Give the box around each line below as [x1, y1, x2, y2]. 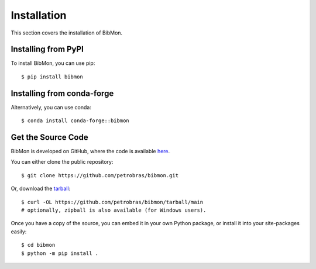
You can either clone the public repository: [11, 158, 114, 165]
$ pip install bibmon [21, 73, 83, 80]
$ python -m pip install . [21, 250, 99, 257]
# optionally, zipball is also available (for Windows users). [21, 207, 207, 213]
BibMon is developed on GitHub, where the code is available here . [11, 148, 170, 155]
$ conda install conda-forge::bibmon [21, 118, 130, 124]
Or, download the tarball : [11, 185, 71, 192]
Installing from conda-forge [11, 88, 114, 98]
